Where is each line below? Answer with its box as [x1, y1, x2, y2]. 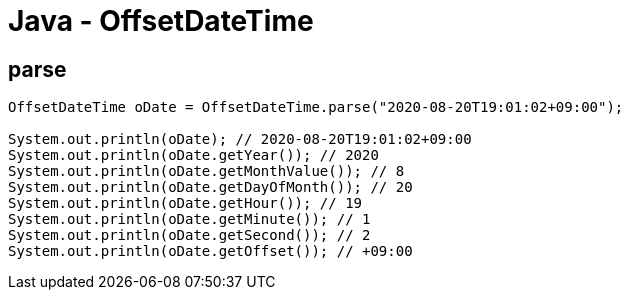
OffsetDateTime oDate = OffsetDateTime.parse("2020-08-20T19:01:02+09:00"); [8, 99, 624, 116]
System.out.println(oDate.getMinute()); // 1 [8, 211, 371, 228]
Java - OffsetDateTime [8, 4, 314, 38]
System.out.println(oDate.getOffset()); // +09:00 [8, 243, 413, 260]
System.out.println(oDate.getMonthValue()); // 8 [8, 163, 405, 180]
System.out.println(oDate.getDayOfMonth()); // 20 [8, 179, 413, 196]
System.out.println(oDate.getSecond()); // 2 [8, 227, 371, 244]
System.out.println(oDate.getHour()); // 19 [8, 195, 363, 212]
